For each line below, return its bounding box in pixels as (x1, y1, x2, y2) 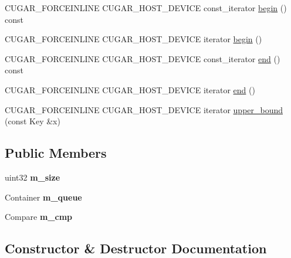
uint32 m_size (5, 171, 60, 183)
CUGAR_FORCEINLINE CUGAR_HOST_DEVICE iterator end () (5, 83, 255, 96)
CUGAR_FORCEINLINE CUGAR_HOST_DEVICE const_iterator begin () (5, 2, 287, 13)
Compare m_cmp (5, 211, 73, 223)
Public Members (5, 144, 107, 162)
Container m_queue (5, 191, 82, 203)
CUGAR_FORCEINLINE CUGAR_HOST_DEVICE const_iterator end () (5, 52, 280, 64)
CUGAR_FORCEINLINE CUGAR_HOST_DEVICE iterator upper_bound (5, 103, 283, 116)
